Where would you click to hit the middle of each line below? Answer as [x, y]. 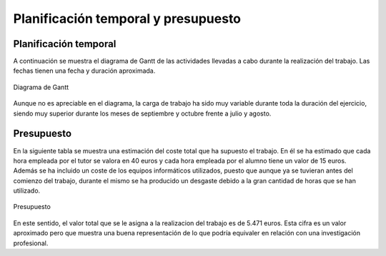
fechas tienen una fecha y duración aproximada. [84, 71]
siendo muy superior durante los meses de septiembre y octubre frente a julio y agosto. [142, 113]
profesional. [31, 243]
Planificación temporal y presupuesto [127, 19]
